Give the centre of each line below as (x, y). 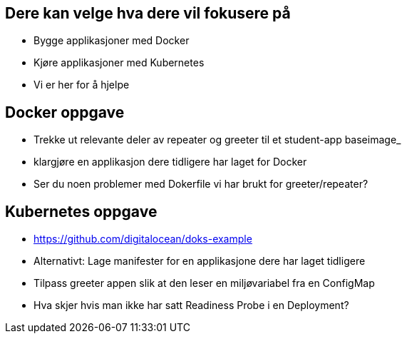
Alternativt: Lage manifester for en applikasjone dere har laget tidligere (200, 261)
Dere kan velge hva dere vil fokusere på (148, 13)
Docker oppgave (65, 112)
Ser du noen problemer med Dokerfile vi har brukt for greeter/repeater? (201, 184)
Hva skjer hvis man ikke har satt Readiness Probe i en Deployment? (191, 305)
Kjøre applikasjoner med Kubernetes (119, 63)
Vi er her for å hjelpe (82, 85)
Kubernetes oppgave (81, 211)
